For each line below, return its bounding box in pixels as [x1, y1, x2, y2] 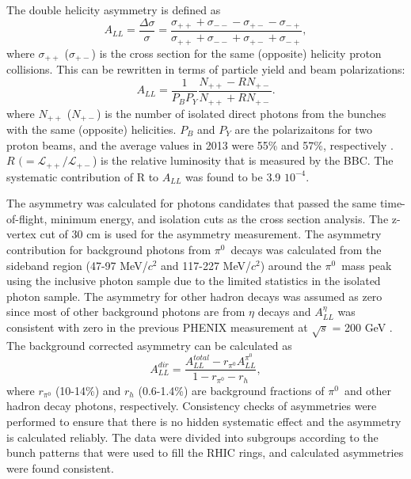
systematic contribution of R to [6, 168, 159, 184]
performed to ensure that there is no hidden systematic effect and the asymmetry [6, 413, 401, 430]
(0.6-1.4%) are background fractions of [138, 382, 325, 398]
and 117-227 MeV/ [161, 257, 251, 273]
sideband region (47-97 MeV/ [6, 257, 148, 273]
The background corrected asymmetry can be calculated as [6, 336, 292, 353]
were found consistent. [6, 459, 114, 476]
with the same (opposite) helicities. [6, 120, 177, 137]
